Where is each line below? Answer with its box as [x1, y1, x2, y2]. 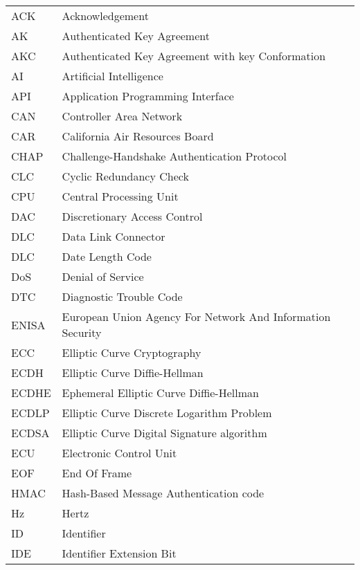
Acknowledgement [62, 8, 149, 24]
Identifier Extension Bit [62, 545, 177, 561]
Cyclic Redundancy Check [62, 168, 189, 184]
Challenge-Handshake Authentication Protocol [62, 148, 287, 164]
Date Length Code [62, 248, 152, 264]
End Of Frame [62, 465, 132, 481]
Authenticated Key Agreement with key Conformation [62, 48, 326, 64]
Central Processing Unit [62, 188, 179, 204]
